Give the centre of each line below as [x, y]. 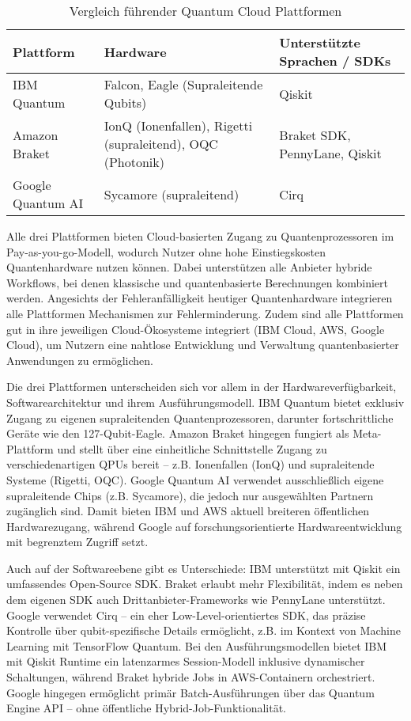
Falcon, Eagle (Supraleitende [183, 84]
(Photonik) [134, 162]
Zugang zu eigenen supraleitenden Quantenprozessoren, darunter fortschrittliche [200, 417]
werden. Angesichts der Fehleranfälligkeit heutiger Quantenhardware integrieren [200, 298]
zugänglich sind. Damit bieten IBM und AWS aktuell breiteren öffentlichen [188, 511]
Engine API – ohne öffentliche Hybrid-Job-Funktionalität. [146, 708]
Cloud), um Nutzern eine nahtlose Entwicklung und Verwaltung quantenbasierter [203, 345]
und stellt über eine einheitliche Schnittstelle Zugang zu [192, 448]
